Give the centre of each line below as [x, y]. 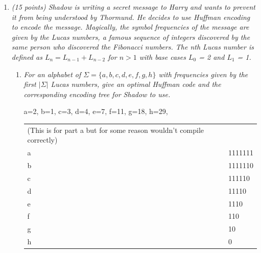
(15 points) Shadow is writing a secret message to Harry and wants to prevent [133, 7]
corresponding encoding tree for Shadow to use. [97, 94]
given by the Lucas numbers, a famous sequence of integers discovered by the [131, 37]
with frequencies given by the [203, 74]
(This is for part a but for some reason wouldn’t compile [116, 130]
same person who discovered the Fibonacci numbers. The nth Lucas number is [133, 47]
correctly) [42, 140]
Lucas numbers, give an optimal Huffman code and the [136, 84]
